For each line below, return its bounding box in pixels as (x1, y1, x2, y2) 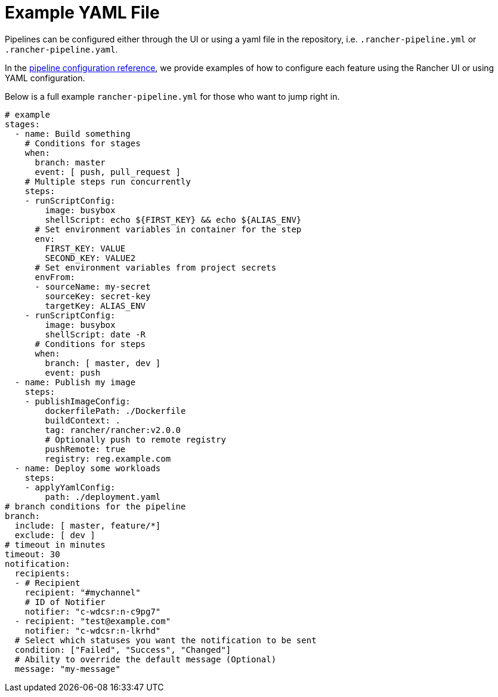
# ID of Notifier (24, 597, 106, 607)
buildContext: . (45, 415, 120, 425)
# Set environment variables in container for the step (35, 224, 302, 234)
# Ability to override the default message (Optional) (14, 654, 277, 664)
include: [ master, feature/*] (14, 520, 161, 530)
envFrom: (35, 272, 76, 282)
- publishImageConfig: (24, 396, 131, 406)
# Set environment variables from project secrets (35, 262, 277, 272)
